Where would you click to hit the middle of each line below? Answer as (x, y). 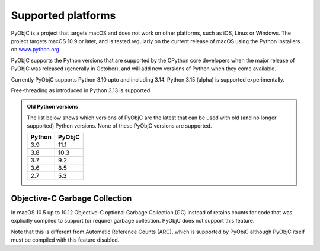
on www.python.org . (36, 50)
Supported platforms (63, 15)
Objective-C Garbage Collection (71, 198)
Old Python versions (52, 107)
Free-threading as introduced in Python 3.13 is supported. (81, 90)
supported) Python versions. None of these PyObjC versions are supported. (119, 126)
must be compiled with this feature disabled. (65, 240)
